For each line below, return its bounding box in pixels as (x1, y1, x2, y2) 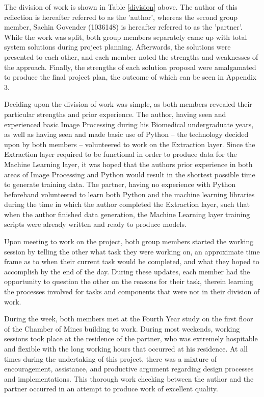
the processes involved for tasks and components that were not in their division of (4, 286, 260, 297)
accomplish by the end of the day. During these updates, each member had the (4, 266, 250, 276)
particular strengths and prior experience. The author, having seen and (4, 108, 226, 119)
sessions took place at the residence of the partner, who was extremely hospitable (4, 333, 258, 344)
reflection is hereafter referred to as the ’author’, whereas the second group (4, 11, 237, 22)
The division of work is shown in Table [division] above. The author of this (4, 2, 237, 12)
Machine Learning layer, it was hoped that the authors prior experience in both (4, 158, 253, 169)
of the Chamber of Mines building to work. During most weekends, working (4, 323, 240, 334)
